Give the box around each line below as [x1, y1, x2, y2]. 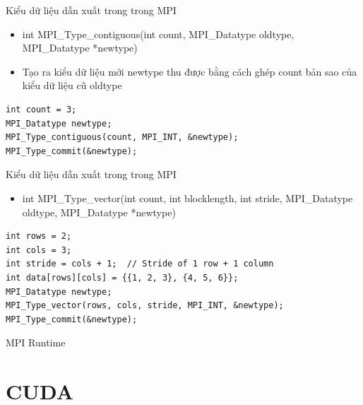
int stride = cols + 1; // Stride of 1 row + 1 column [6, 259, 274, 269]
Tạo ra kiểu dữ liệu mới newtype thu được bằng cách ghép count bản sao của [22, 64, 357, 78]
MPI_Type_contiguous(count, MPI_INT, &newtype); [6, 132, 239, 143]
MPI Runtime [6, 335, 66, 350]
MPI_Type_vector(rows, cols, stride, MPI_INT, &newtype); [6, 300, 284, 311]
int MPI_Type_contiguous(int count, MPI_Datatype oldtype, [22, 26, 294, 41]
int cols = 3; [6, 245, 72, 255]
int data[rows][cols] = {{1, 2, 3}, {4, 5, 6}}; [6, 272, 239, 283]
